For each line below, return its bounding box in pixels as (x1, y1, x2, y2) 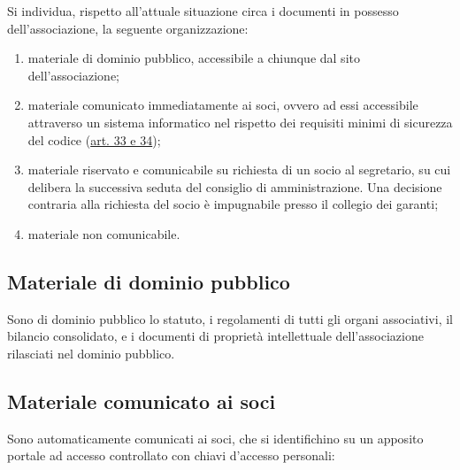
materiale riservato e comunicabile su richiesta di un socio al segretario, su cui (27, 160, 451, 179)
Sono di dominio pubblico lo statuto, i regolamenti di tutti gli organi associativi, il (7, 309, 453, 327)
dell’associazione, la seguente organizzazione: (7, 19, 249, 37)
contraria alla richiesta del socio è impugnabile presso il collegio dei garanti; (27, 195, 439, 213)
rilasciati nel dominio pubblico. (7, 343, 175, 362)
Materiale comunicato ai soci (7, 387, 276, 414)
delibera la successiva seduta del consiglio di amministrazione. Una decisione (27, 177, 442, 196)
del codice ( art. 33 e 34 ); (27, 130, 161, 149)
